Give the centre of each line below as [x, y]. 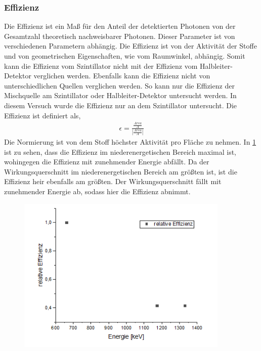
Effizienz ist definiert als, [42, 115]
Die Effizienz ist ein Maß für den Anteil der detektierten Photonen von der [120, 26]
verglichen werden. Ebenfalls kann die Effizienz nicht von [122, 76]
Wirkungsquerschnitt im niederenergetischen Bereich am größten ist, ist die [121, 171]
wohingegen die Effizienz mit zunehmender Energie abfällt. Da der [107, 162]
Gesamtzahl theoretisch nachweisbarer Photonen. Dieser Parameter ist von [120, 36]
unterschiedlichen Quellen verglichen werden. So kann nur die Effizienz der [119, 85]
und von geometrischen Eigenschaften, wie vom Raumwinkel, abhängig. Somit [125, 56]
